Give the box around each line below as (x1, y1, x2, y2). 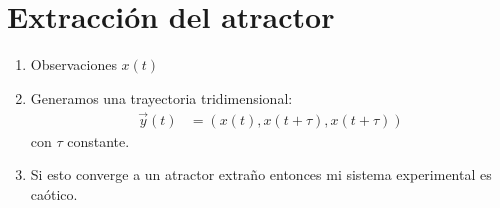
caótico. (30, 183, 78, 204)
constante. (67, 130, 130, 151)
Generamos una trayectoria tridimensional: (30, 87, 293, 108)
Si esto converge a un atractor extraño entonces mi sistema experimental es (30, 164, 492, 185)
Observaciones (30, 54, 117, 75)
